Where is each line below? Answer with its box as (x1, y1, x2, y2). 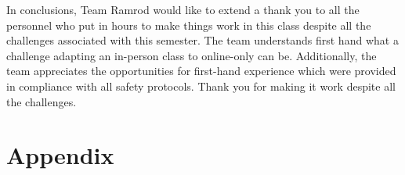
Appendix (6, 139, 114, 171)
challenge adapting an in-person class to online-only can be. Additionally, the (6, 47, 377, 63)
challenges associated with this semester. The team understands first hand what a (6, 32, 399, 48)
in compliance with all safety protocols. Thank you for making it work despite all (6, 77, 396, 94)
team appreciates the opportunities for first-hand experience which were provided (6, 62, 396, 79)
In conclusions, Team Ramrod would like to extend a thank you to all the (6, 2, 360, 17)
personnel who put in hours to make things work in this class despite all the (6, 16, 371, 33)
